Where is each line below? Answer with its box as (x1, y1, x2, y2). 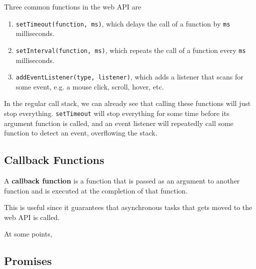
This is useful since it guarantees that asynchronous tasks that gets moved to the (4, 202, 252, 212)
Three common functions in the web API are (4, 1, 141, 11)
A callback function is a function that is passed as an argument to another (4, 175, 240, 185)
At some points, (4, 228, 52, 239)
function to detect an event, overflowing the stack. (4, 127, 157, 138)
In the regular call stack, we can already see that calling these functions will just (4, 98, 251, 108)
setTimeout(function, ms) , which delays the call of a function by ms (15, 18, 230, 28)
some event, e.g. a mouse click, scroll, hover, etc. (15, 81, 164, 91)
